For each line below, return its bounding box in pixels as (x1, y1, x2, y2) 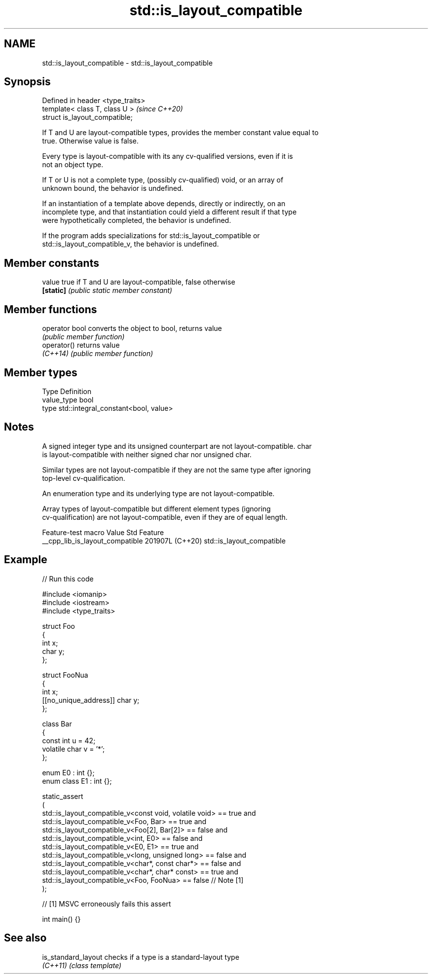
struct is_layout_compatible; (42, 113, 133, 122)
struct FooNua (42, 670, 88, 679)
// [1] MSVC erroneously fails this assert (42, 899, 171, 908)
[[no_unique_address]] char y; (42, 695, 140, 704)
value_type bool (42, 395, 94, 404)
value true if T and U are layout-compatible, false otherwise (42, 278, 235, 287)
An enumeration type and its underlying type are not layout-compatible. (42, 489, 275, 498)
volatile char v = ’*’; (42, 744, 105, 753)
